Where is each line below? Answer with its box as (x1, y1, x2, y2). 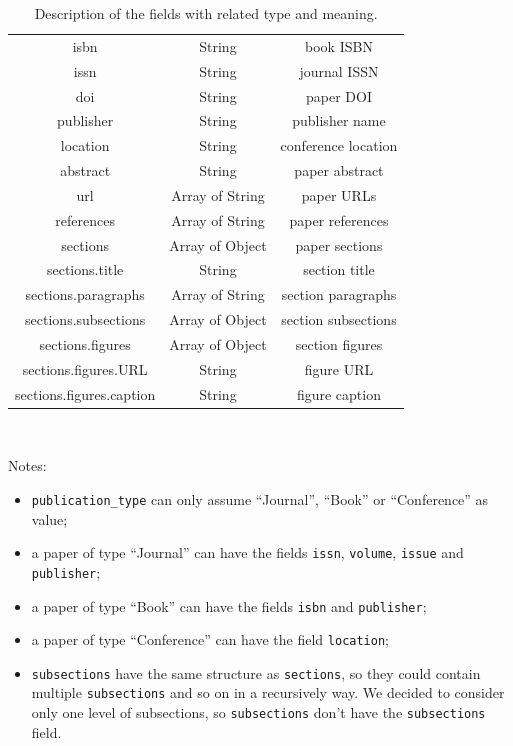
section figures (295, 333, 383, 354)
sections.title (46, 259, 124, 280)
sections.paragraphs (25, 284, 145, 305)
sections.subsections (25, 309, 146, 330)
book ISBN (305, 35, 373, 56)
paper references (289, 209, 389, 230)
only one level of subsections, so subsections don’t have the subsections (31, 702, 486, 723)
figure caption (296, 383, 381, 404)
